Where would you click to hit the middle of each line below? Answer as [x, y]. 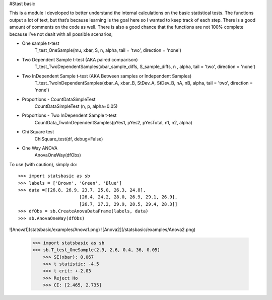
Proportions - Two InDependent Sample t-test [69, 115]
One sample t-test [41, 43]
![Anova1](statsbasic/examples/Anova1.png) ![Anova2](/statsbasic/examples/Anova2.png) [103, 230]
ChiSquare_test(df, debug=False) [69, 139]
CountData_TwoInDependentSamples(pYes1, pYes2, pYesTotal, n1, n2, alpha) [113, 122]
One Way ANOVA [40, 148]
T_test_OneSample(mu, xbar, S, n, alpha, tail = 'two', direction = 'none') [108, 50]
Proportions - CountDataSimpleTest [59, 99]
